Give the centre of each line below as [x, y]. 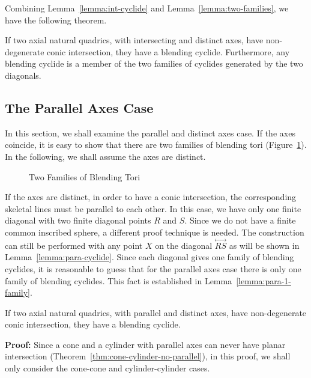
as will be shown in [264, 245]
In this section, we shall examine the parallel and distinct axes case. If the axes [150, 133]
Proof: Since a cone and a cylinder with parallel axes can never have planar [145, 344]
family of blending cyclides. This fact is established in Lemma [119, 280]
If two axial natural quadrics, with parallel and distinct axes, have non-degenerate [156, 312]
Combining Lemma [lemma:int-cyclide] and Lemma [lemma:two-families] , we [147, 8]
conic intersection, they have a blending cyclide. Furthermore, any [168, 51]
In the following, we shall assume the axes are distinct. [105, 156]
